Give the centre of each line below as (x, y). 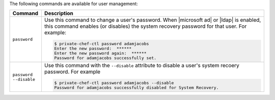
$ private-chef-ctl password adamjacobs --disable (114, 83)
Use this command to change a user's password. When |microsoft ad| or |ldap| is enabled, (153, 20)
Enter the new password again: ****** (101, 53)
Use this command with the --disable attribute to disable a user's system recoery (142, 66)
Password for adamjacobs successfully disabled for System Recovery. (136, 88)
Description (59, 14)
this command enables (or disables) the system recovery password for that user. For (145, 26)
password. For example (72, 72)
